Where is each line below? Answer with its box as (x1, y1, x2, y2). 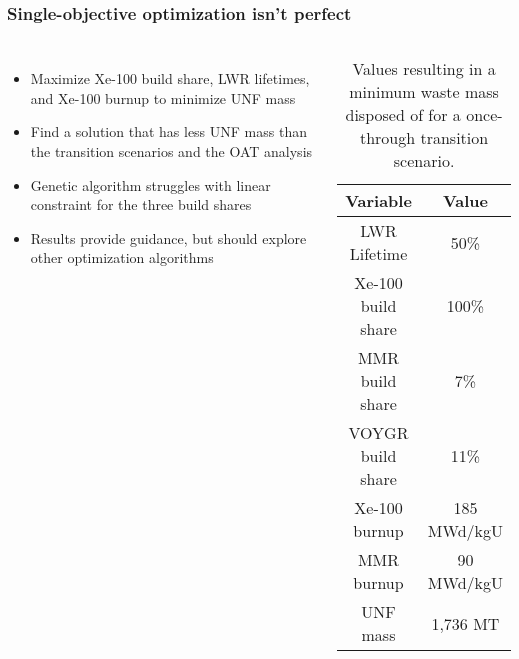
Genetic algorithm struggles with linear (30, 174, 271, 195)
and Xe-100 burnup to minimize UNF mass (30, 87, 296, 108)
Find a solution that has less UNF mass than (30, 121, 307, 142)
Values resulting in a (352, 57, 496, 81)
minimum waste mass (349, 80, 499, 104)
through (359, 126, 416, 150)
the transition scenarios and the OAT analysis (30, 141, 313, 161)
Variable (345, 189, 412, 213)
